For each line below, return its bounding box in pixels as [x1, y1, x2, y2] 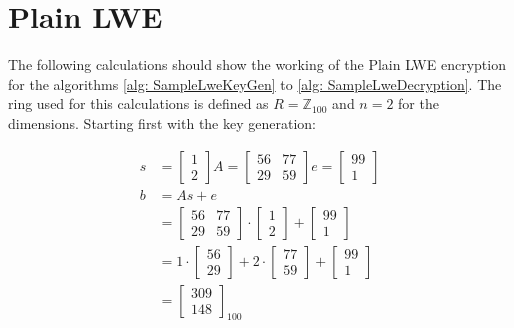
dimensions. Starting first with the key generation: [8, 112, 316, 133]
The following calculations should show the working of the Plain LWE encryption [8, 54, 506, 75]
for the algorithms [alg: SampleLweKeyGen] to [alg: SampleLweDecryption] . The [8, 73, 502, 94]
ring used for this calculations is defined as [8, 93, 269, 114]
